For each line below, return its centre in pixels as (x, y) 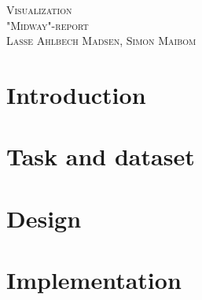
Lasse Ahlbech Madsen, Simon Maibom (101, 41)
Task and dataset (101, 156)
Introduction (76, 94)
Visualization (39, 9)
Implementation (94, 280)
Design (44, 218)
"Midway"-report (48, 25)
